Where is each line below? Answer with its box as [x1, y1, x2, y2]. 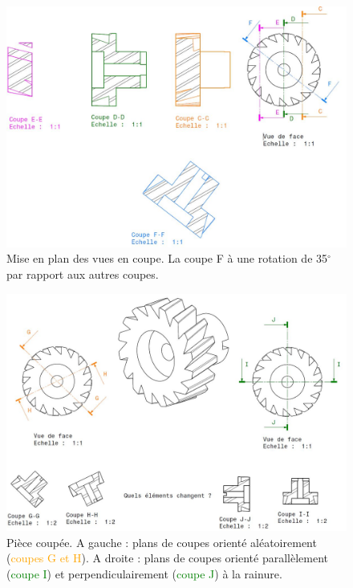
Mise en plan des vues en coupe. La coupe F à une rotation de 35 [6, 250, 328, 267]
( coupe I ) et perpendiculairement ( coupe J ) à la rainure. [6, 565, 282, 582]
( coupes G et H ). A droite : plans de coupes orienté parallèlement [6, 549, 328, 566]
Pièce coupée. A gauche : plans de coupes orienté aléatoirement [6, 533, 317, 550]
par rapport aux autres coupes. [6, 265, 159, 282]
